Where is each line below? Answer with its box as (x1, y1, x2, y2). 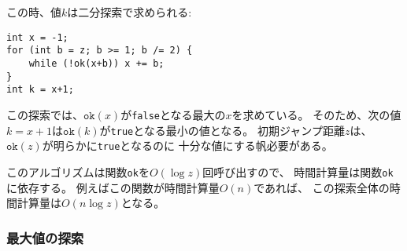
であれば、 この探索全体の (253, 179, 390, 195)
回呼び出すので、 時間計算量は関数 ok (202, 163, 394, 180)
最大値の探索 (6, 227, 84, 247)
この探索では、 (6, 106, 83, 122)
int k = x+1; (6, 84, 74, 96)
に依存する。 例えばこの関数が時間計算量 (6, 179, 220, 195)
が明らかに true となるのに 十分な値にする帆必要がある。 (42, 137, 333, 154)
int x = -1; (6, 31, 68, 43)
